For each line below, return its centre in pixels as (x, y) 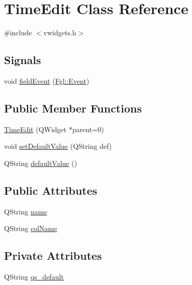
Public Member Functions (73, 108)
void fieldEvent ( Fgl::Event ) (47, 80)
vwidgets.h (60, 33)
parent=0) (88, 129)
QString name (26, 211)
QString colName (31, 228)
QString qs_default (34, 277)
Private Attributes (53, 255)
